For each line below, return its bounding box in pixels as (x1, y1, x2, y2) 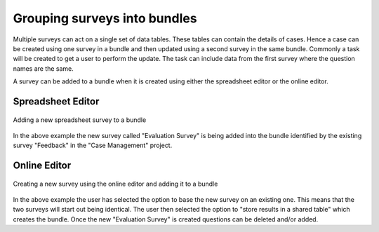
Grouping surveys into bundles (13, 11, 197, 26)
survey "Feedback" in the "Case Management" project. (13, 141, 173, 150)
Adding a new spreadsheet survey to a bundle (13, 116, 147, 124)
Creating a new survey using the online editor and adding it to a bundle (13, 179, 218, 188)
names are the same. (13, 64, 74, 73)
